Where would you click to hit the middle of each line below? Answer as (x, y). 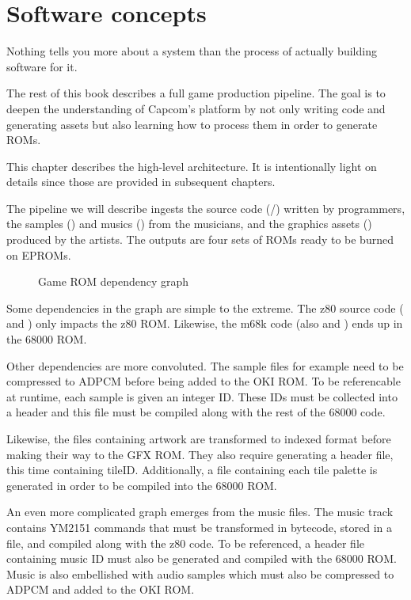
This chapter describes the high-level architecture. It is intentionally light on (192, 166)
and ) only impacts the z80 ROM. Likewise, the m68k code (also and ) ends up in (205, 323)
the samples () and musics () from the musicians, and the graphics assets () (189, 224)
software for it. (42, 66)
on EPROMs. (39, 254)
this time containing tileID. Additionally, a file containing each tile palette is (192, 470)
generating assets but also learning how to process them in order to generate (192, 124)
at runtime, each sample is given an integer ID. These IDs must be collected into (202, 396)
